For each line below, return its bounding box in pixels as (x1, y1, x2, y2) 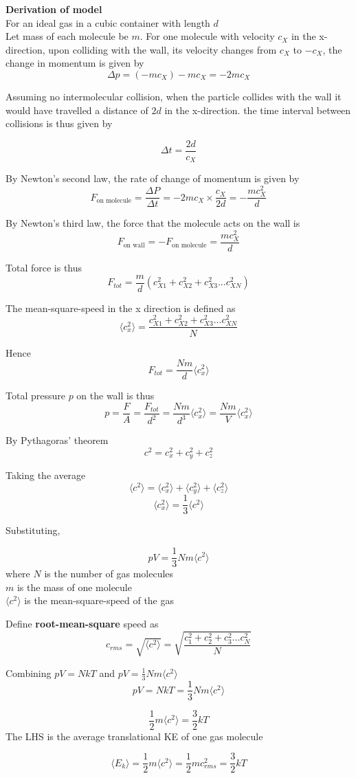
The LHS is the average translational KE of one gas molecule (5, 729, 263, 743)
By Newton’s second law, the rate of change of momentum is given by (5, 171, 300, 186)
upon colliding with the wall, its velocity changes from (48, 42, 277, 56)
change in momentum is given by (5, 56, 144, 70)
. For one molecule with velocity (140, 29, 275, 43)
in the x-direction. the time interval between (164, 102, 351, 117)
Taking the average (5, 468, 86, 482)
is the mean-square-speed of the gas (24, 593, 175, 608)
